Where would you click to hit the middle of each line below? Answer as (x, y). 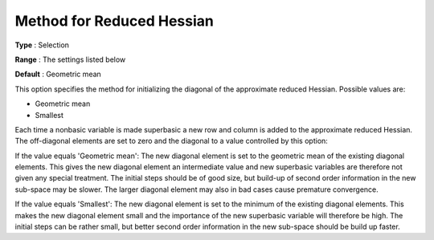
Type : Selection (42, 45)
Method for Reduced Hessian (115, 21)
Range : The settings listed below (70, 59)
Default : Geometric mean (58, 74)
